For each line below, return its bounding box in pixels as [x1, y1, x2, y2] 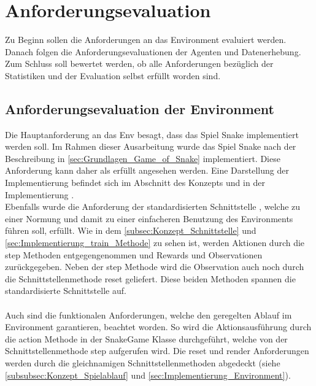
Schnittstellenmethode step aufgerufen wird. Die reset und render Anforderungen [5, 344, 309, 357]
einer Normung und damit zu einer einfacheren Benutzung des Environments [5, 212, 293, 225]
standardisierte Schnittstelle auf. [5, 284, 126, 297]
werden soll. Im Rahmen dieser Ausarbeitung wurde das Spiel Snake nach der [5, 140, 296, 153]
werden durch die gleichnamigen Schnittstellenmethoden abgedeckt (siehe [5, 356, 280, 369]
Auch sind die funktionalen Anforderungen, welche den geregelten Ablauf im [5, 308, 292, 321]
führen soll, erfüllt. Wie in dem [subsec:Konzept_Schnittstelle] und [5, 224, 256, 237]
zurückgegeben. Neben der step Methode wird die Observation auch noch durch [5, 260, 304, 273]
